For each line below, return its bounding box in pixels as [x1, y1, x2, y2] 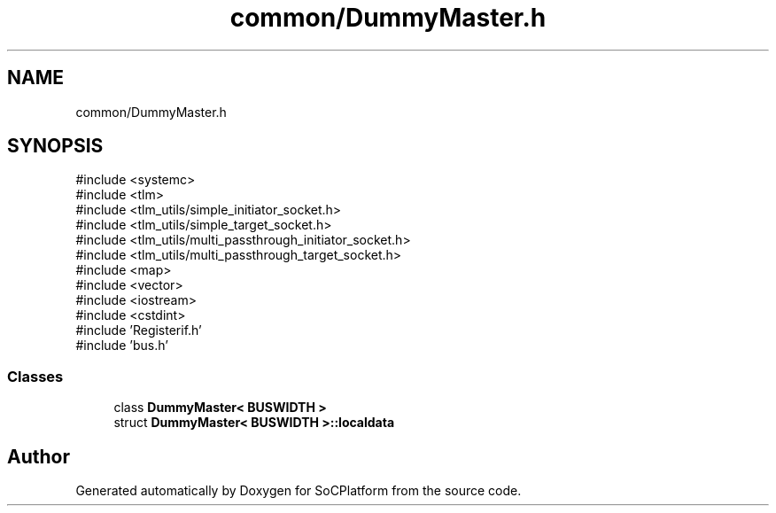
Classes [7, 367, 64, 385]
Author [7, 445, 70, 468]
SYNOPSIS [7, 135, 104, 158]
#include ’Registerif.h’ [75, 323, 202, 338]
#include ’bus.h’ [75, 338, 168, 354]
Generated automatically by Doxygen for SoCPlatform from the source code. [75, 483, 522, 499]
